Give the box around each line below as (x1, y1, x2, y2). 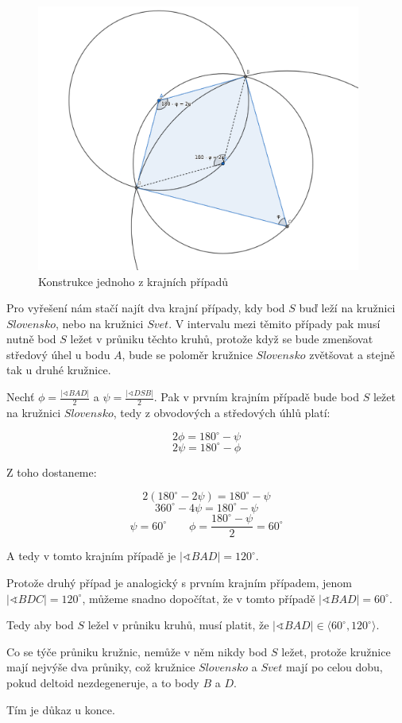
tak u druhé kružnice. (6, 361, 111, 378)
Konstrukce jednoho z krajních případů (38, 273, 229, 289)
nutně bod (6, 331, 56, 347)
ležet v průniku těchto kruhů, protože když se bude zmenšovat (70, 331, 373, 347)
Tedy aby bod (6, 617, 74, 633)
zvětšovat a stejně (309, 346, 396, 362)
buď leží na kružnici (299, 300, 396, 316)
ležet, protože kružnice (281, 643, 391, 659)
